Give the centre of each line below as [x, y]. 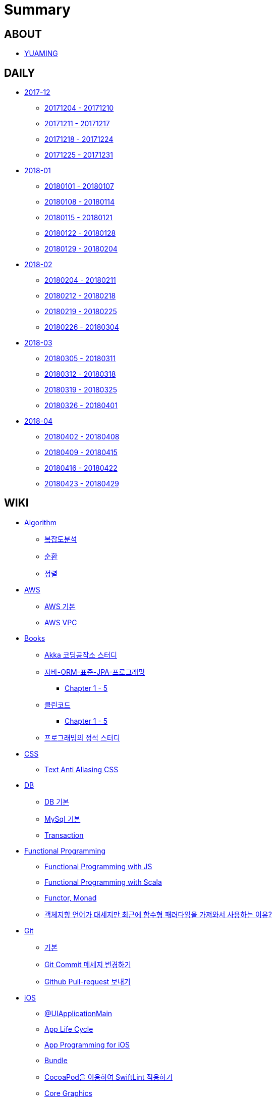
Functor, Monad [71, 897]
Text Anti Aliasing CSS [81, 769]
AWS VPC [61, 622]
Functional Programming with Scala [103, 882]
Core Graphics [68, 1093]
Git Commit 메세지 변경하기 [88, 964]
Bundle [56, 1060]
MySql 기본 [63, 819]
